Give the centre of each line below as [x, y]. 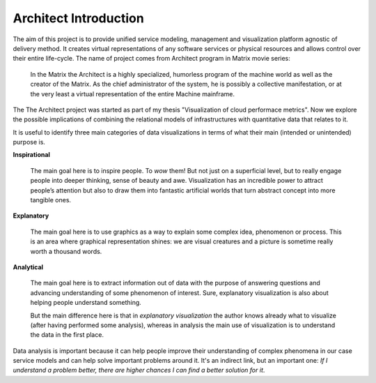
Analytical [28, 267]
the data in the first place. [67, 335]
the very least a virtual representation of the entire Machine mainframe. [133, 93]
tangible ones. [51, 200]
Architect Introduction [78, 18]
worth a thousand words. [66, 251]
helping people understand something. [86, 303]
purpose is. [29, 142]
